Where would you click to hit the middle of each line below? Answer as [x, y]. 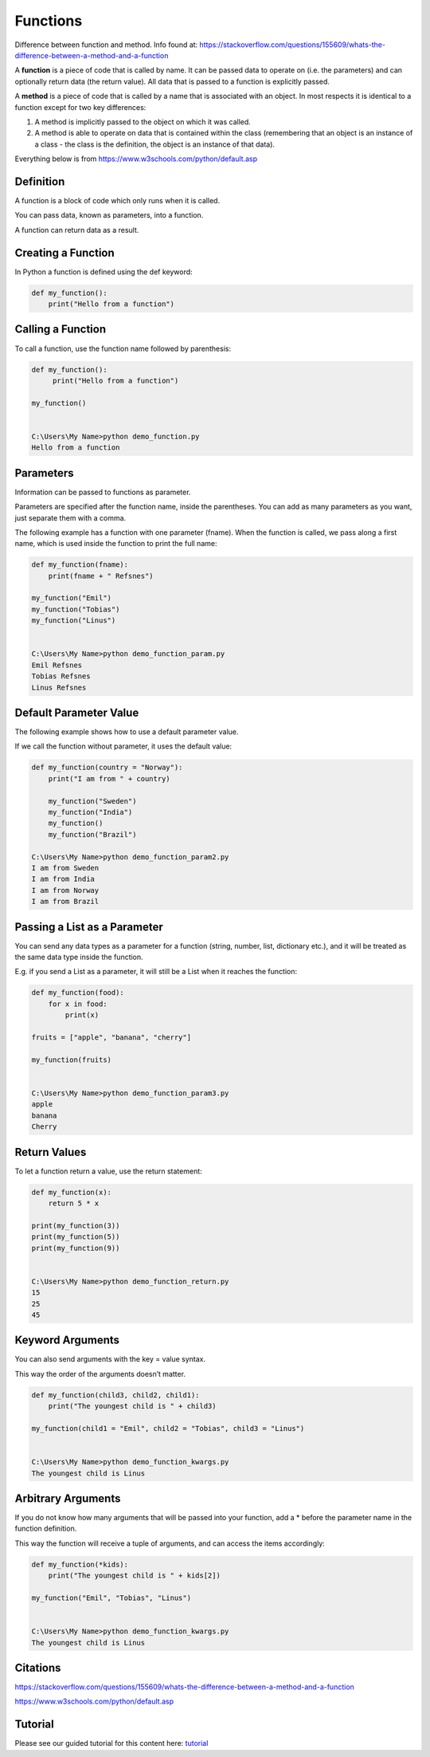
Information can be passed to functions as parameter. [103, 492]
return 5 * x [74, 1203]
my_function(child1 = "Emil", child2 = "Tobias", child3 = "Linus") [168, 1428]
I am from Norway [65, 890]
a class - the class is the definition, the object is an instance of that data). [154, 144]
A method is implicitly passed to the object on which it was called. [143, 122]
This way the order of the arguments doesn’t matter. [100, 1374]
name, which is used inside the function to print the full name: [116, 544]
